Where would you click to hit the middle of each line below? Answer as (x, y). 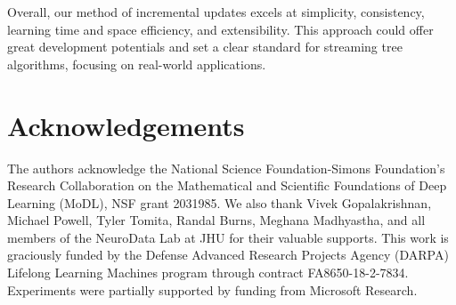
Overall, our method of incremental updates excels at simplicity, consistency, (216, 12)
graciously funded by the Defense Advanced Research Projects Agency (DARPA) (228, 255)
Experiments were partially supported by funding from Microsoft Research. (212, 289)
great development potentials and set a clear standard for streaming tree (205, 47)
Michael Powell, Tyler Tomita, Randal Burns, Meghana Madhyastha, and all (216, 220)
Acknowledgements (126, 125)
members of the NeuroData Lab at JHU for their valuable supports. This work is (228, 237)
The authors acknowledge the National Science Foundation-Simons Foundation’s (226, 168)
